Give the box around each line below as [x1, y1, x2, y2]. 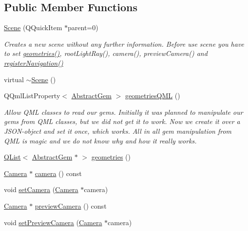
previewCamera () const [35, 200, 107, 211]
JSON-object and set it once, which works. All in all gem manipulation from [4, 125, 232, 136]
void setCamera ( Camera [4, 184, 78, 195]
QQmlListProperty [4, 90, 60, 101]
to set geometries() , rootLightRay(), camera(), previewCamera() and [4, 48, 208, 58]
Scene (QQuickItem [4, 22, 62, 33]
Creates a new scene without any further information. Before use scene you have [4, 38, 244, 49]
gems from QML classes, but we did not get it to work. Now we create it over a [4, 116, 240, 126]
